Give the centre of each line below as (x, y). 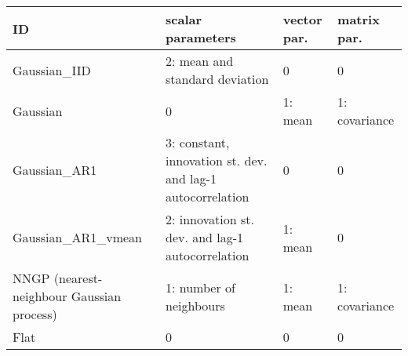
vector (302, 19)
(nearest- (78, 278)
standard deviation (217, 79)
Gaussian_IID (52, 70)
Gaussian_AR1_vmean (77, 237)
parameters (201, 37)
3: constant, (198, 142)
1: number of (200, 287)
